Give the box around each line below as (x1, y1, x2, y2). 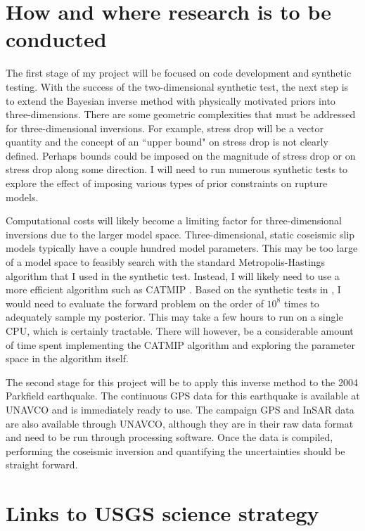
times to (283, 295, 319, 310)
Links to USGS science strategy (6, 499, 319, 527)
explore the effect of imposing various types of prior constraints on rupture (6, 176, 328, 191)
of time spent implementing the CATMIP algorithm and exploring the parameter (6, 337, 356, 352)
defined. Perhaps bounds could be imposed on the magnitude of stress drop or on (6, 148, 356, 162)
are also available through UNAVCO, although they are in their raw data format (6, 416, 354, 430)
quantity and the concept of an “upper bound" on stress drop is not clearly (6, 134, 328, 149)
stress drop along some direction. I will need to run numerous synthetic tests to (6, 162, 348, 177)
